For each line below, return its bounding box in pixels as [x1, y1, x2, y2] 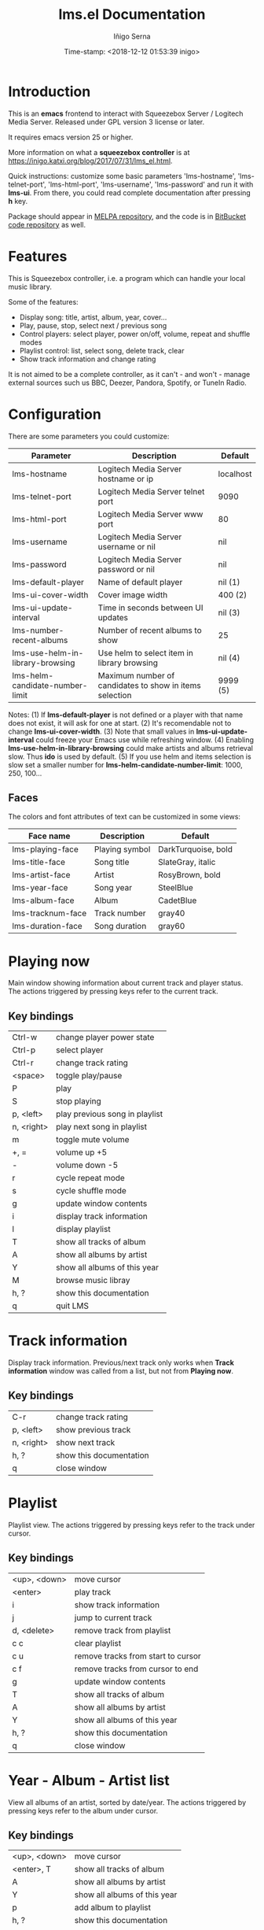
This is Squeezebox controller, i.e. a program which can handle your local [8, 273, 246, 283]
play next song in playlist [56, 1122, 148, 1133]
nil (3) [218, 607, 240, 618]
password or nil [97, 564, 156, 575]
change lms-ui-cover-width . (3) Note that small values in [8, 727, 195, 736]
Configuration [8, 405, 102, 423]
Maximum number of [97, 670, 175, 681]
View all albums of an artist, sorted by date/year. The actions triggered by [8, 1797, 246, 1807]
